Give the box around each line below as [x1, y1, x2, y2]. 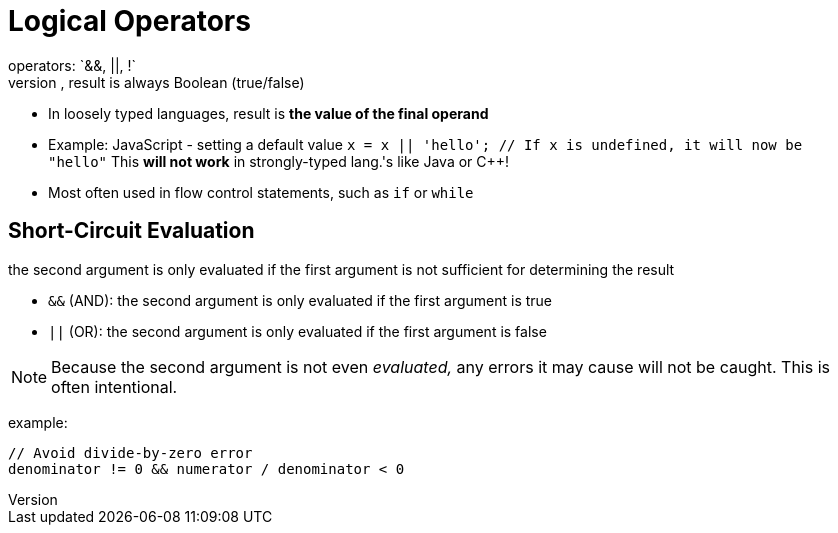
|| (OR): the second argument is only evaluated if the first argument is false [48, 322, 547, 340]
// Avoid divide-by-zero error [8, 444, 253, 461]
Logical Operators [8, 4, 251, 38]
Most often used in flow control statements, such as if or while [48, 183, 474, 201]
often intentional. [51, 376, 178, 397]
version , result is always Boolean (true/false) [8, 73, 305, 91]
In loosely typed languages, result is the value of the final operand [48, 104, 489, 122]
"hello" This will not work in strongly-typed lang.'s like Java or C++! [48, 152, 510, 170]
